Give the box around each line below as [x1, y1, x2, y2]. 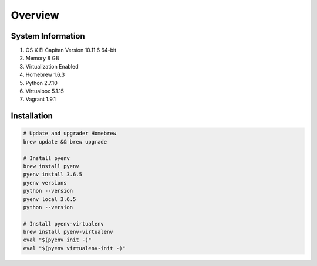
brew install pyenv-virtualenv [23, 229, 114, 236]
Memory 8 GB [25, 54, 59, 62]
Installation [11, 111, 53, 121]
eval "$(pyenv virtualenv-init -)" [23, 245, 126, 251]
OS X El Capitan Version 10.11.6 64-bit [25, 47, 117, 54]
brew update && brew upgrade [23, 138, 107, 145]
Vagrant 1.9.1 [25, 96, 56, 103]
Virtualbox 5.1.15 [25, 88, 65, 95]
